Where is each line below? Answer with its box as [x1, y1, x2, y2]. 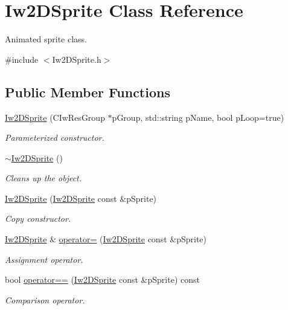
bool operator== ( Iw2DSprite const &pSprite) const [5, 273, 200, 286]
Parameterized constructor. [5, 131, 104, 144]
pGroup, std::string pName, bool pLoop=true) [112, 111, 284, 123]
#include [5, 53, 39, 65]
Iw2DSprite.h [52, 53, 101, 65]
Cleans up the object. [5, 172, 82, 184]
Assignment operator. [5, 253, 83, 265]
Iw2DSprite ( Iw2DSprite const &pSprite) [5, 192, 157, 204]
